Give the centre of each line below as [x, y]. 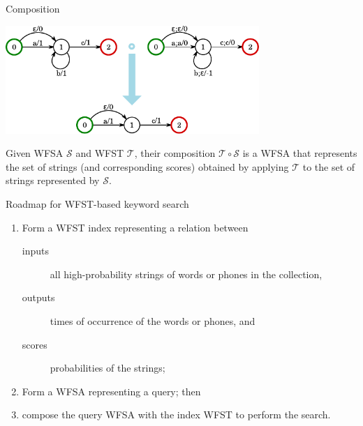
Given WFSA [35, 153]
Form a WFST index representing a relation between [135, 227]
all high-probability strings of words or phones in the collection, [186, 274]
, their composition [175, 153]
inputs [36, 251]
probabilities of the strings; [108, 368]
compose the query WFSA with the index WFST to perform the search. [176, 414]
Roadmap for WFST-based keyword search [97, 204]
